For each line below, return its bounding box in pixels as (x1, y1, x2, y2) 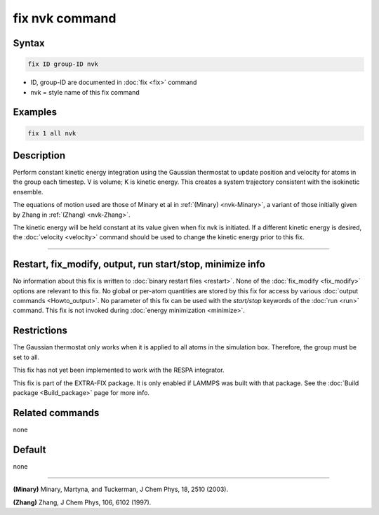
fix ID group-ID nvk (27, 60, 98, 68)
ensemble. (13, 187, 44, 196)
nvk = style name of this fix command (30, 88, 140, 96)
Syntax (13, 37, 45, 49)
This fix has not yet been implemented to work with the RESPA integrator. (13, 366, 225, 375)
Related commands (13, 407, 100, 419)
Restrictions (13, 325, 68, 337)
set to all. (13, 353, 40, 361)
